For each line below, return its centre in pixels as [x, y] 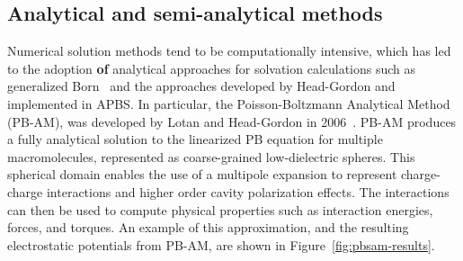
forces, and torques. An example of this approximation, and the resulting [208, 227]
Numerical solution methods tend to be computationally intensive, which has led [229, 51]
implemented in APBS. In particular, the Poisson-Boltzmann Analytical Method [229, 103]
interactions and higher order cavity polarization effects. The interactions [248, 191]
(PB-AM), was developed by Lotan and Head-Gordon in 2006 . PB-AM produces [232, 121]
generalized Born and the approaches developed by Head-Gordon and [201, 86]
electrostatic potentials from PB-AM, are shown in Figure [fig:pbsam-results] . [221, 244]
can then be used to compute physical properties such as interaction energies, [220, 209]
